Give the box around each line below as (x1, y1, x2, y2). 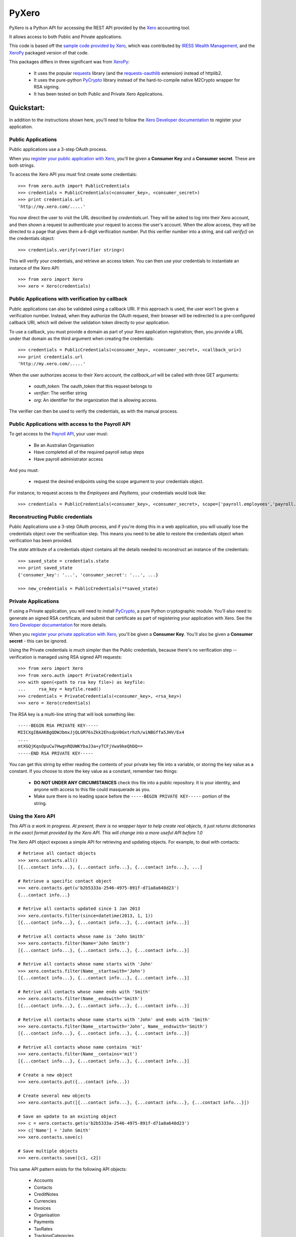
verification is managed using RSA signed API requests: (9, 654, 122, 660)
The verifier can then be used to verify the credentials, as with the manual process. (9, 408, 179, 414)
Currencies (34, 1198, 57, 1204)
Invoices (34, 1205, 51, 1211)
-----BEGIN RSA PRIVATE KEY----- (18, 722, 99, 728)
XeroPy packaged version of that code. (9, 49, 89, 55)
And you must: (9, 467, 39, 473)
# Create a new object (18, 1072, 73, 1078)
